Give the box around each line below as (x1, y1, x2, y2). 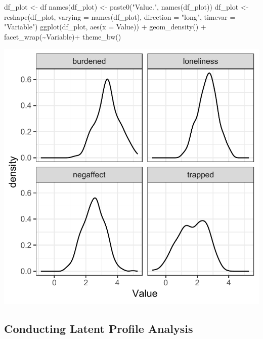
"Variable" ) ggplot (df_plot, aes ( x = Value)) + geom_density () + (4, 21, 206, 32)
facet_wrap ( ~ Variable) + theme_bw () (4, 31, 121, 42)
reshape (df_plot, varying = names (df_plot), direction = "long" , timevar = (4, 11, 236, 22)
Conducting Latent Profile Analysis (4, 321, 193, 336)
